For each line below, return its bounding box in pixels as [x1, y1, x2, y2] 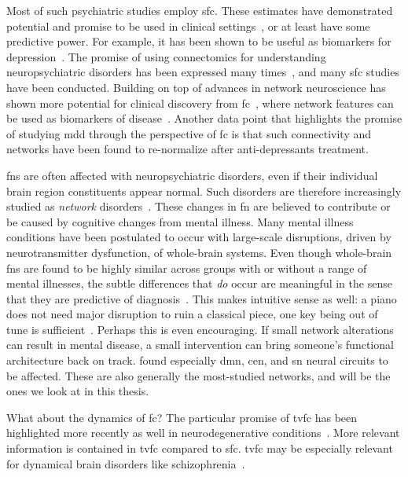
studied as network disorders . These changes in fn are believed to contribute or [6, 198, 391, 215]
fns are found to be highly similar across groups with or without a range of [6, 259, 367, 276]
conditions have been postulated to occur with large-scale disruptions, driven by [6, 229, 391, 245]
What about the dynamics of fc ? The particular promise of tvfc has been [6, 409, 358, 425]
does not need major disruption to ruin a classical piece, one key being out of [6, 306, 378, 322]
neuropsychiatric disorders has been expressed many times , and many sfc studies [6, 64, 399, 80]
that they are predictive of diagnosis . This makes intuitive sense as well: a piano [6, 290, 397, 306]
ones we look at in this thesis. [6, 383, 149, 399]
